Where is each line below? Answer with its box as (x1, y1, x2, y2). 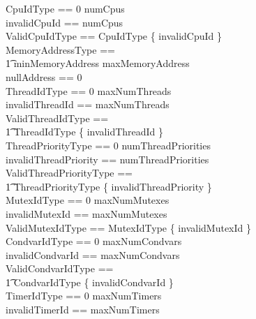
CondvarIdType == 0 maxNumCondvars (6, 234, 182, 248)
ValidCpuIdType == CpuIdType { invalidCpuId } (6, 29, 223, 43)
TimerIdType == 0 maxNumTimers (6, 288, 162, 303)
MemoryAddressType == (6, 42, 115, 57)
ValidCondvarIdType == (6, 261, 114, 276)
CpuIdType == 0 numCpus (6, 1, 125, 15)
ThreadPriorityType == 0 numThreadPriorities (6, 138, 211, 152)
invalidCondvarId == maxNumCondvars (6, 247, 180, 262)
